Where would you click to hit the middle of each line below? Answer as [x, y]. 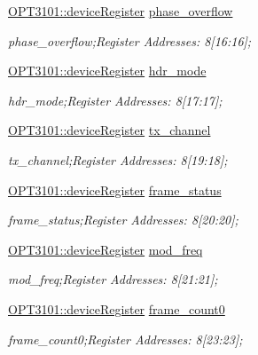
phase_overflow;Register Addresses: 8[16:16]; [130, 40]
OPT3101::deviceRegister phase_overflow [121, 11]
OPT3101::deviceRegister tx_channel [109, 130]
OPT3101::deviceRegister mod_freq [106, 249]
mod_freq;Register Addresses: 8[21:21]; [113, 279]
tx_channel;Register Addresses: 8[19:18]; [118, 159]
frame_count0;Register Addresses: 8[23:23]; [125, 339]
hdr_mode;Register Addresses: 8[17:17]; [115, 100]
